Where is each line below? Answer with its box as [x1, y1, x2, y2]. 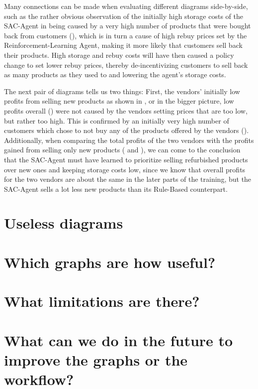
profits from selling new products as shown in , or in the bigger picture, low [4, 96, 234, 106]
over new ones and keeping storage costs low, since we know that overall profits [4, 164, 246, 174]
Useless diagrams [4, 213, 123, 233]
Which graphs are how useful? [4, 252, 216, 272]
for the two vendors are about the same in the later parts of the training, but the [4, 174, 252, 184]
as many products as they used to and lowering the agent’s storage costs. [4, 69, 226, 80]
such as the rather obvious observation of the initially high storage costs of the [4, 10, 243, 21]
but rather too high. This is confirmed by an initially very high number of [4, 115, 229, 126]
